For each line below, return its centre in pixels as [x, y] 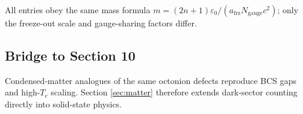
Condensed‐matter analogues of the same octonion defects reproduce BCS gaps [151, 80]
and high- [23, 92]
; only [288, 10]
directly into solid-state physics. [64, 103]
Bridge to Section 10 [70, 55]
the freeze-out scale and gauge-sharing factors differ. [101, 23]
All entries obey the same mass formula [78, 10]
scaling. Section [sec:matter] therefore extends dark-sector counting [174, 92]
